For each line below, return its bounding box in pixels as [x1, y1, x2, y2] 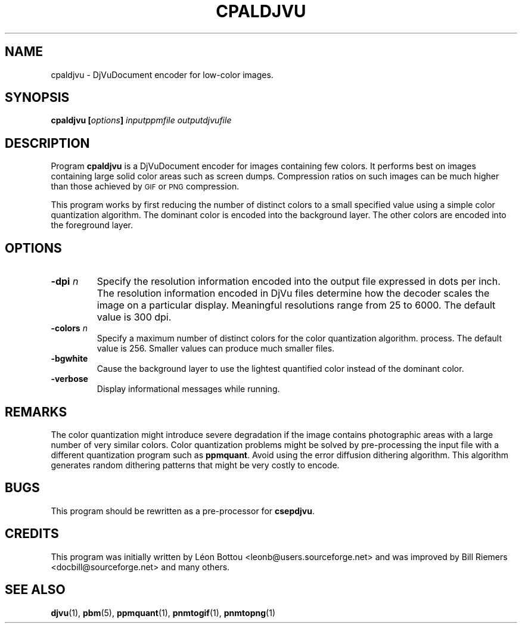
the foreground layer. [51, 220, 133, 231]
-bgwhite [51, 353, 88, 364]
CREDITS [5, 526, 59, 542]
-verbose [51, 374, 88, 384]
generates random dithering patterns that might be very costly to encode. [51, 459, 340, 470]
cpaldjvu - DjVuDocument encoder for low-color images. [51, 69, 274, 80]
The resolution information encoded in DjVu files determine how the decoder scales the [97, 287, 490, 300]
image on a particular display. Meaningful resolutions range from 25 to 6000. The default [97, 299, 496, 312]
